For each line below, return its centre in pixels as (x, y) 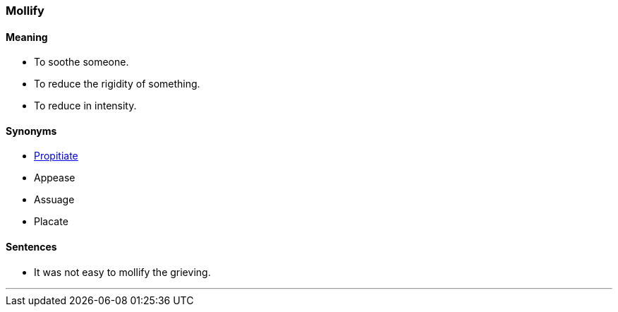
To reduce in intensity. (85, 106)
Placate (51, 222)
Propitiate (56, 156)
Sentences (31, 247)
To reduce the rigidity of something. (117, 84)
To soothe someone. (81, 62)
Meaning (27, 37)
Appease (55, 178)
